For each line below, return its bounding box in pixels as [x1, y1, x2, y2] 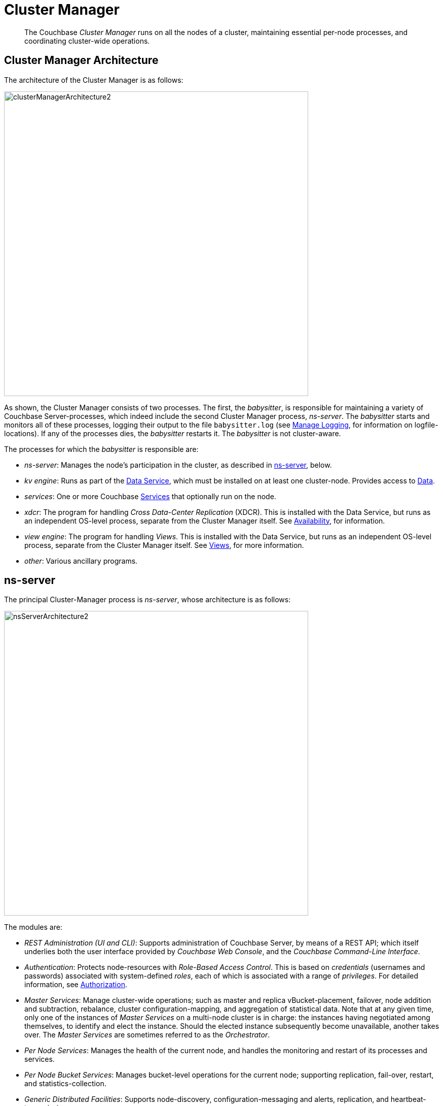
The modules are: [4, 923, 62, 932]
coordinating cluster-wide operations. [24, 36, 150, 45]
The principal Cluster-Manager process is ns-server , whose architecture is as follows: [4, 595, 291, 604]
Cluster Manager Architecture [4, 54, 159, 67]
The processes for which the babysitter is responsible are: [4, 444, 199, 453]
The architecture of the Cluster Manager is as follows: [4, 75, 183, 84]
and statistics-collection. [24, 1079, 106, 1088]
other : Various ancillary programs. [24, 556, 138, 565]
